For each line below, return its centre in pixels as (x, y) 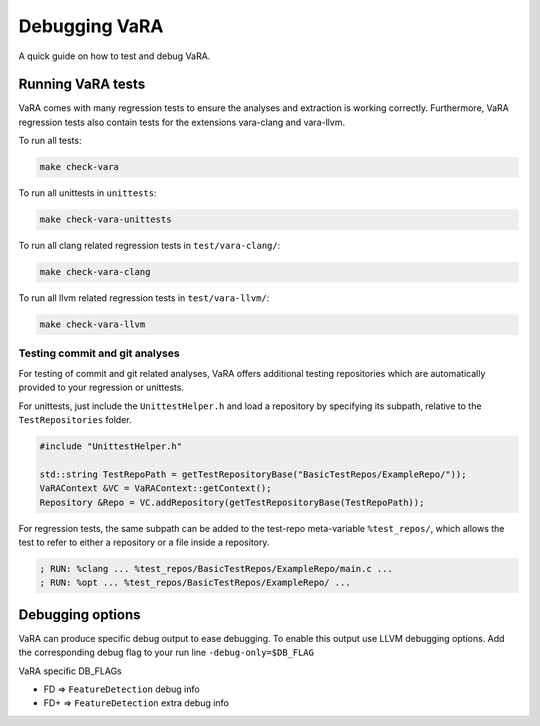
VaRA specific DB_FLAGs (70, 671)
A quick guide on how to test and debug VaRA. (114, 56)
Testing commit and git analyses (99, 353)
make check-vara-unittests (105, 219)
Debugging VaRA (91, 26)
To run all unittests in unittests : (87, 193)
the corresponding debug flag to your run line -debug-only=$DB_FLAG (166, 652)
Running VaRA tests (82, 84)
